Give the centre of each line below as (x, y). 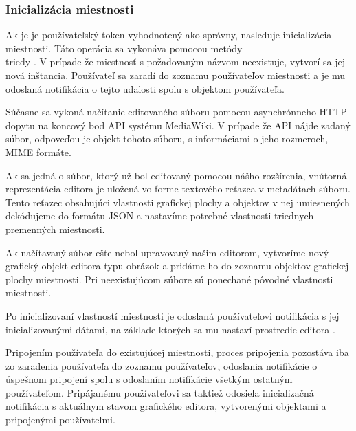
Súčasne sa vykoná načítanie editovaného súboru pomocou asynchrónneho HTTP (176, 112)
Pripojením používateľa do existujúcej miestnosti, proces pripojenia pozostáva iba (177, 352)
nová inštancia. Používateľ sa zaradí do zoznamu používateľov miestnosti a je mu (176, 75)
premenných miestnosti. (55, 229)
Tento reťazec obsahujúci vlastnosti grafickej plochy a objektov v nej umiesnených (178, 202)
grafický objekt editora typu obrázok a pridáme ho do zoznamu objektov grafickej (177, 266)
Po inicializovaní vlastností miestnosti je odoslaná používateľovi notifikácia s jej (173, 315)
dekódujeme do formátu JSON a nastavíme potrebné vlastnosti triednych (160, 215)
